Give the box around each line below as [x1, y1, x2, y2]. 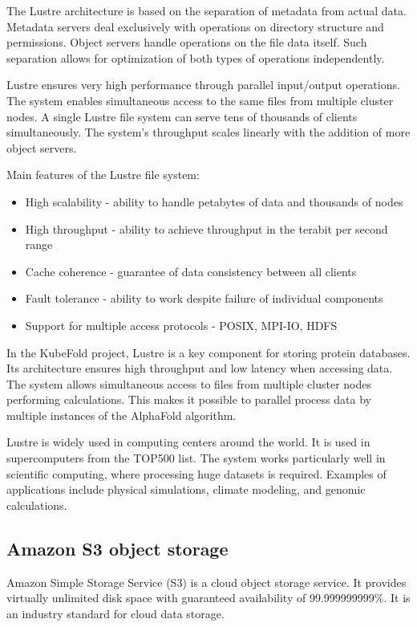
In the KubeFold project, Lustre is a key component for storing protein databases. [6, 344, 411, 360]
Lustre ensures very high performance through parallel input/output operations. [6, 76, 400, 93]
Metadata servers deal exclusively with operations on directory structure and [6, 18, 384, 35]
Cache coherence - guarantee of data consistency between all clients [25, 263, 357, 279]
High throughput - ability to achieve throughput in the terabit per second [25, 220, 388, 237]
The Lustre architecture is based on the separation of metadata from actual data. [6, 2, 407, 18]
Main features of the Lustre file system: [6, 166, 200, 183]
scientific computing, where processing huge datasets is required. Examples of [6, 465, 387, 482]
